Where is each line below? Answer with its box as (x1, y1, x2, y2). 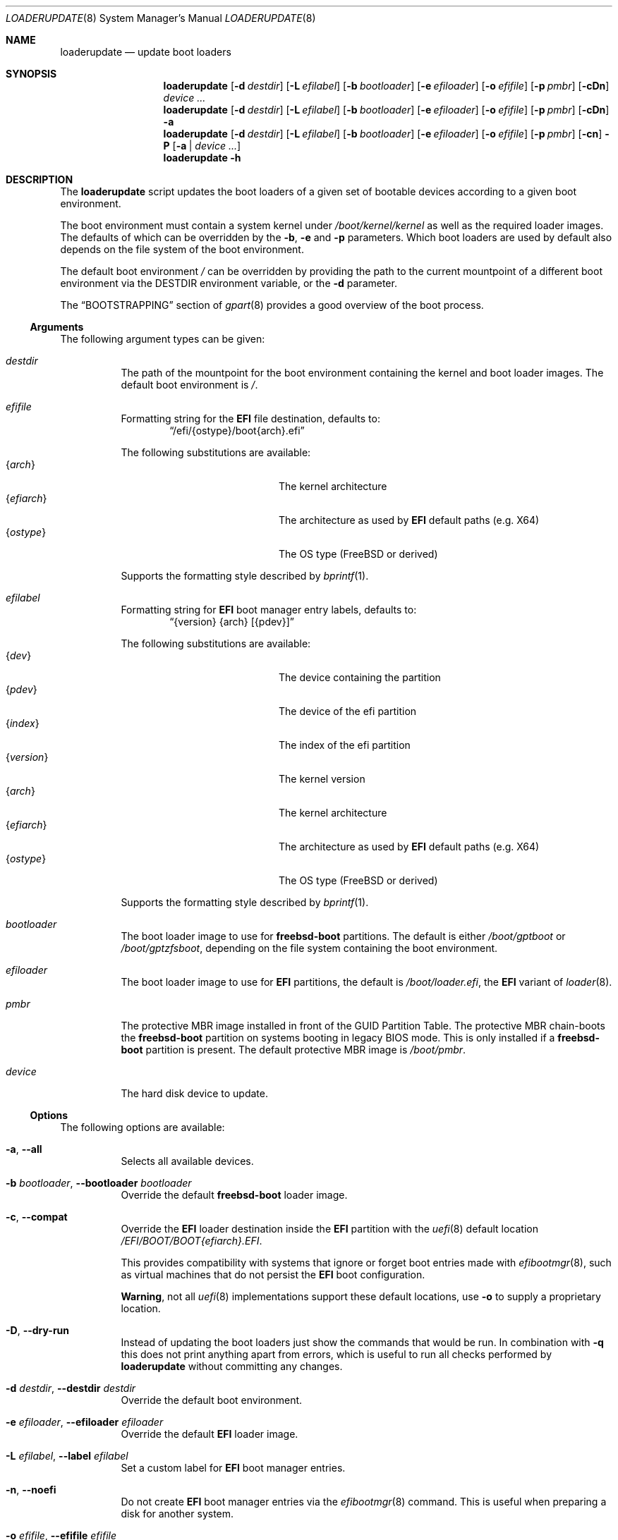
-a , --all (6, 1143, 42, 1155)
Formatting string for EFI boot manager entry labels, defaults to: (121, 604, 417, 616)
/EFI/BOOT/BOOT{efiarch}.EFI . (121, 1235, 262, 1247)
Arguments (30, 321, 84, 333)
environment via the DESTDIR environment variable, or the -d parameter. (60, 277, 397, 289)
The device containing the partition (279, 671, 441, 683)
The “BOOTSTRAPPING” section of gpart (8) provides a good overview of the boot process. (60, 299, 484, 311)
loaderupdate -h (163, 152, 241, 164)
